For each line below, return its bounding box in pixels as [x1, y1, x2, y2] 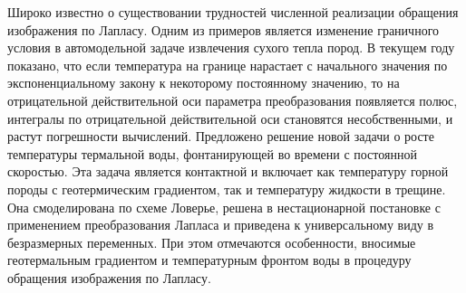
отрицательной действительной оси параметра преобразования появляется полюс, [7, 90, 458, 109]
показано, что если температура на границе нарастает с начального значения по [7, 55, 448, 74]
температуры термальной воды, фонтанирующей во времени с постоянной [7, 144, 417, 163]
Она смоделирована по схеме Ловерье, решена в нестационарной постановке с [7, 197, 441, 216]
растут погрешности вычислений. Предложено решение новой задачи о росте [7, 127, 434, 146]
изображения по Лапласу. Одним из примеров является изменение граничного [7, 20, 440, 39]
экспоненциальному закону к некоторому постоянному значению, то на [7, 73, 400, 92]
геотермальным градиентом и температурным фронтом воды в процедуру [7, 250, 412, 269]
